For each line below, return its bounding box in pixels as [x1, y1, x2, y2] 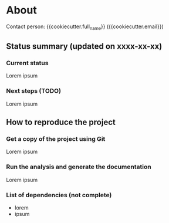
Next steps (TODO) [6, 87, 62, 95]
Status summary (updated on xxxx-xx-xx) [6, 42, 163, 52]
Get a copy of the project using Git [6, 135, 106, 143]
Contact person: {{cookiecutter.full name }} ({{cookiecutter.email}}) [6, 23, 164, 31]
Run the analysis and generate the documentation [6, 163, 151, 171]
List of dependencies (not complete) [6, 191, 112, 199]
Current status [6, 59, 49, 67]
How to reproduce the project [6, 117, 116, 127]
